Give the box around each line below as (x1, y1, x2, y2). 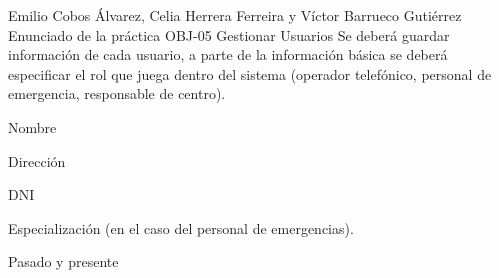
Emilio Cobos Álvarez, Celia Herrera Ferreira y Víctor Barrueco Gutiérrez (8, 5, 462, 25)
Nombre (8, 116, 57, 137)
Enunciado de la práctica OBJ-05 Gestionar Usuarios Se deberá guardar (8, 24, 450, 45)
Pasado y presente (8, 251, 119, 272)
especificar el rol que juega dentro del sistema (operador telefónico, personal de (8, 63, 492, 84)
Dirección (8, 150, 66, 171)
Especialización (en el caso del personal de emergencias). (8, 217, 354, 238)
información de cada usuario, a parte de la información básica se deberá (8, 44, 448, 65)
